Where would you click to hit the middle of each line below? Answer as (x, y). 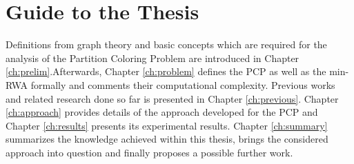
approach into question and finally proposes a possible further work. (149, 152)
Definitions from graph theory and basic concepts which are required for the (166, 44)
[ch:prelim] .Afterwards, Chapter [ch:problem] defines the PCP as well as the (166, 71)
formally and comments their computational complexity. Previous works (183, 84)
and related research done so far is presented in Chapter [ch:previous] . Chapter (172, 98)
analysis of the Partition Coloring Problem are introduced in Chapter (153, 58)
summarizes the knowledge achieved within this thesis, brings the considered (167, 139)
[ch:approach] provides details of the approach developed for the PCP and (162, 112)
